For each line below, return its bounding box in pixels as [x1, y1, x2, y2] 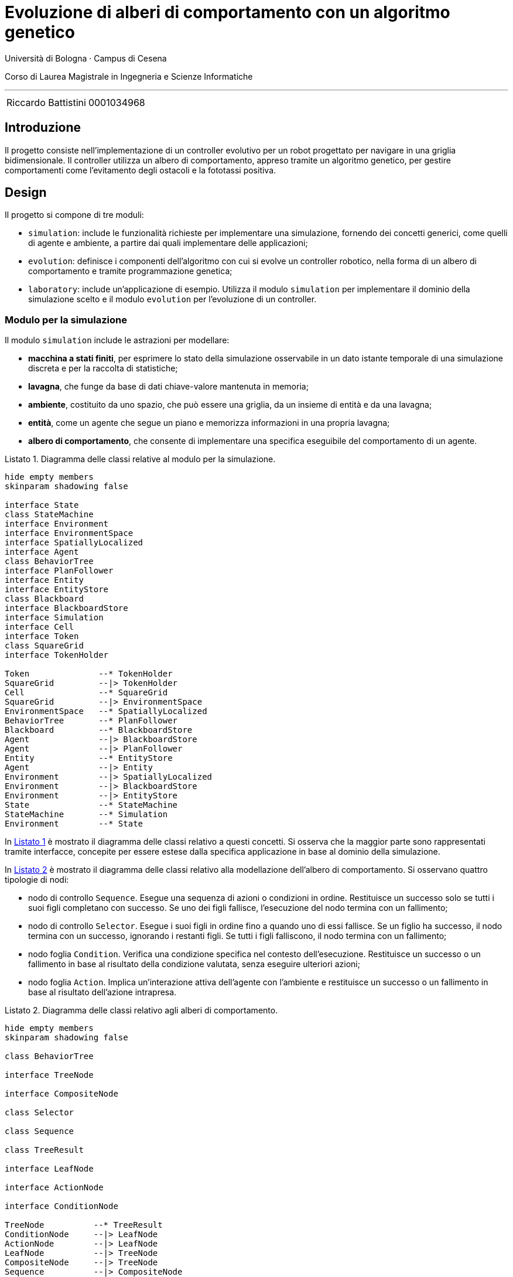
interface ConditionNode [5, 1201, 118, 1211]
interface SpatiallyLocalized [5, 538, 143, 548]
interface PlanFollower [5, 566, 114, 576]
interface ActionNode [5, 1183, 104, 1193]
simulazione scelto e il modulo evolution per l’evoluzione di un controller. [28, 294, 317, 305]
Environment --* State [5, 819, 143, 829]
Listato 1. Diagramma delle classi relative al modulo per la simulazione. [5, 454, 276, 465]
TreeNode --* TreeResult [5, 1220, 163, 1230]
